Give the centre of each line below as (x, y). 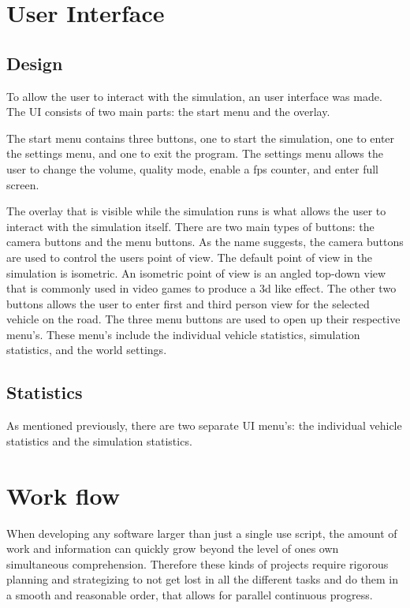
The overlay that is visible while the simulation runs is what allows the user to (196, 211)
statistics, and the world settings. (87, 350)
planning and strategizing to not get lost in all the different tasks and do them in (203, 579)
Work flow (63, 495)
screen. (23, 184)
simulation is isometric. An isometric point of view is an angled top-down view (196, 272)
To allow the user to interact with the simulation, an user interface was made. (194, 96)
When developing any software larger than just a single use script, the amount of (202, 533)
